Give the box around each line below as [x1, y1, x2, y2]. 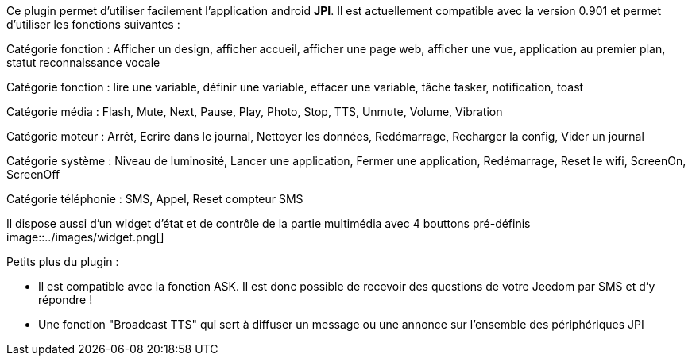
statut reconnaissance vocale [6, 56, 160, 69]
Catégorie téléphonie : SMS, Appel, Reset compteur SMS [6, 192, 303, 206]
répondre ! [38, 293, 93, 306]
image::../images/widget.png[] [6, 230, 164, 244]
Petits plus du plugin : [6, 255, 119, 268]
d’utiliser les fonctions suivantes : [6, 17, 180, 31]
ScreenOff [6, 168, 60, 181]
